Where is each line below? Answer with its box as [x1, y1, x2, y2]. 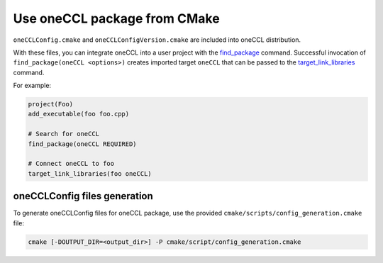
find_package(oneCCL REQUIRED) [28, 140, 138, 148]
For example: [13, 82, 52, 90]
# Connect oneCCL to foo [28, 160, 115, 168]
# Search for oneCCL [28, 130, 99, 138]
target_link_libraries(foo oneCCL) [28, 169, 152, 177]
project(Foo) [28, 100, 74, 108]
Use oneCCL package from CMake [13, 11, 220, 26]
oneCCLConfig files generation [13, 190, 154, 202]
